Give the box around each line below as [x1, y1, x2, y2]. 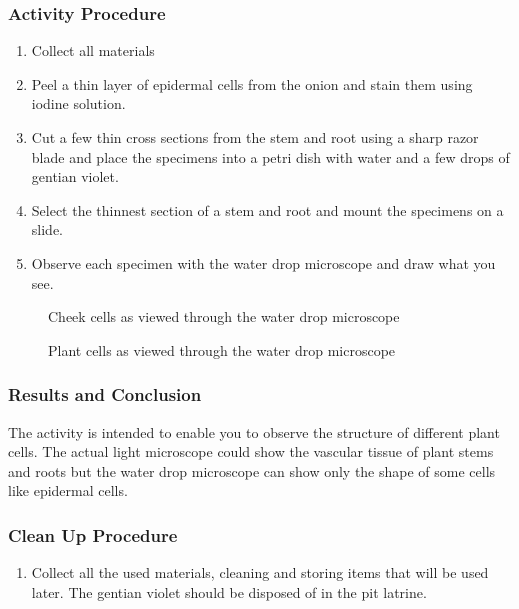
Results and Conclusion [8, 382, 202, 407]
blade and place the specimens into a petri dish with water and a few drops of [31, 146, 510, 167]
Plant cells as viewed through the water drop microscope [48, 339, 396, 360]
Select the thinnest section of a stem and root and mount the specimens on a [31, 199, 504, 220]
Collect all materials [31, 40, 155, 61]
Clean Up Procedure [8, 522, 178, 547]
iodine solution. [31, 93, 126, 114]
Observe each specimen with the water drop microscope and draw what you [31, 252, 496, 273]
